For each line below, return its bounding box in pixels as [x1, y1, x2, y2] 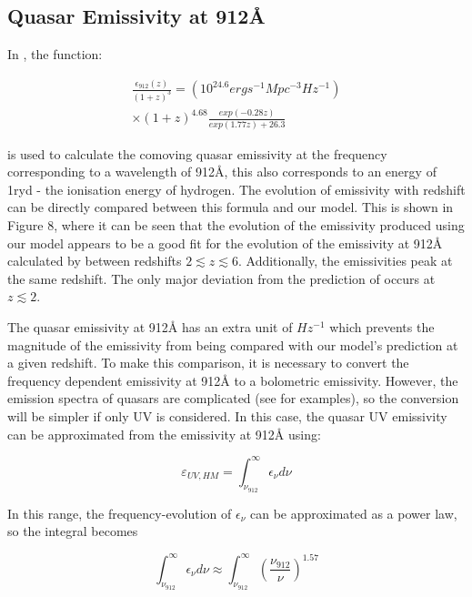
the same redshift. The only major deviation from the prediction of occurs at [7, 268, 436, 288]
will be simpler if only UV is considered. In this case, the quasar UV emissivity [7, 406, 447, 425]
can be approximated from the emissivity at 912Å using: [7, 424, 321, 443]
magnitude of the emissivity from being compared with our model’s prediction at [7, 335, 458, 354]
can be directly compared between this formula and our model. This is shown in [7, 197, 454, 217]
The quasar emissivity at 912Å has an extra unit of [7, 318, 293, 337]
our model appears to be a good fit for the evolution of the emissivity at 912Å [7, 233, 443, 252]
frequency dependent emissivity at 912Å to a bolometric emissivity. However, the [7, 370, 458, 390]
